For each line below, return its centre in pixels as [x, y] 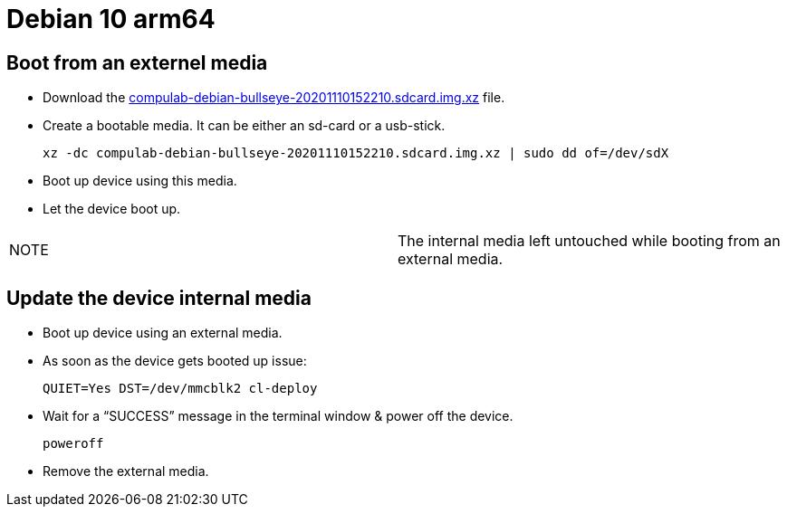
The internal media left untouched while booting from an [589, 241]
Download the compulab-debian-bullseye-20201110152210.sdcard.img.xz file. [274, 98]
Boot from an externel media [137, 62]
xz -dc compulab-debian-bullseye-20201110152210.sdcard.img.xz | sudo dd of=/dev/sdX [356, 153]
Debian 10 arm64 [111, 19]
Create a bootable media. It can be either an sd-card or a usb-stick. [244, 126]
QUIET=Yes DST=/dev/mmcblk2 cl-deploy [180, 389]
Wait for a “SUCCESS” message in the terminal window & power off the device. [278, 416]
